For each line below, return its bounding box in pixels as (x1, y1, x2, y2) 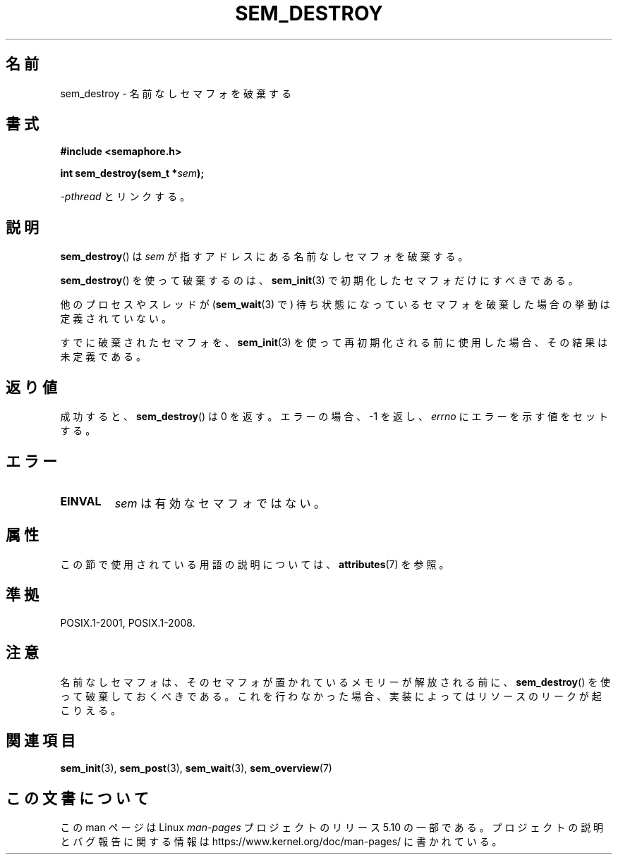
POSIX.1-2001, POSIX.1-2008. (60, 616, 195, 629)
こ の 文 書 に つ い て (6, 789, 149, 807)
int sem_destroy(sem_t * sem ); (60, 167, 205, 180)
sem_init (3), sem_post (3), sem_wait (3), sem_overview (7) (60, 762, 332, 775)
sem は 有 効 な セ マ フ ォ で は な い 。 (114, 496, 325, 510)
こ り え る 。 (60, 704, 121, 716)
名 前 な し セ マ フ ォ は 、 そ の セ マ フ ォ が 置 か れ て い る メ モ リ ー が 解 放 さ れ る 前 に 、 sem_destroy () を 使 (60, 675, 611, 688)
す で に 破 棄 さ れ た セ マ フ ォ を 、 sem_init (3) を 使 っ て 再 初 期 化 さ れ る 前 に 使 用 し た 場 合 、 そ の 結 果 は (60, 336, 608, 349)
